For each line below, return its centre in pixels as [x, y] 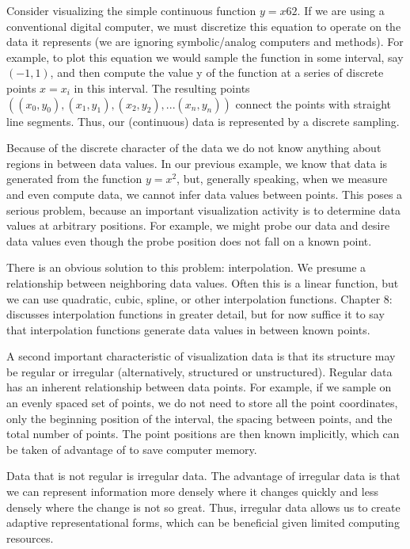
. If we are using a [341, 10]
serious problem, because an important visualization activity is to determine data [203, 210]
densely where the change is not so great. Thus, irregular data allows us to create [203, 507]
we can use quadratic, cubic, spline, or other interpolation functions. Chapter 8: [199, 298]
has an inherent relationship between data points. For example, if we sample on [199, 387]
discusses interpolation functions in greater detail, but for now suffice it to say [196, 314]
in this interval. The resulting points [162, 88]
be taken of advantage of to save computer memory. [132, 449]
